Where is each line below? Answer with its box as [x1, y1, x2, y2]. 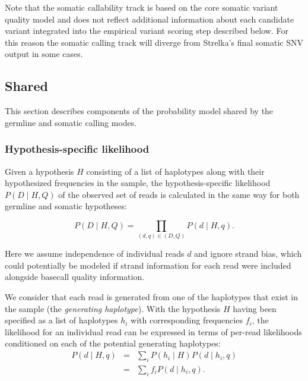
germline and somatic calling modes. [5, 116, 137, 128]
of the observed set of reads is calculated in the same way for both [58, 188, 300, 200]
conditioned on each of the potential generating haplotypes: [5, 337, 221, 349]
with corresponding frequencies [131, 314, 243, 326]
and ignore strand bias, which [194, 247, 302, 260]
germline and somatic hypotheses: [5, 200, 127, 212]
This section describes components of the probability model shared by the [5, 105, 274, 117]
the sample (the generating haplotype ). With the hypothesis [5, 302, 221, 314]
